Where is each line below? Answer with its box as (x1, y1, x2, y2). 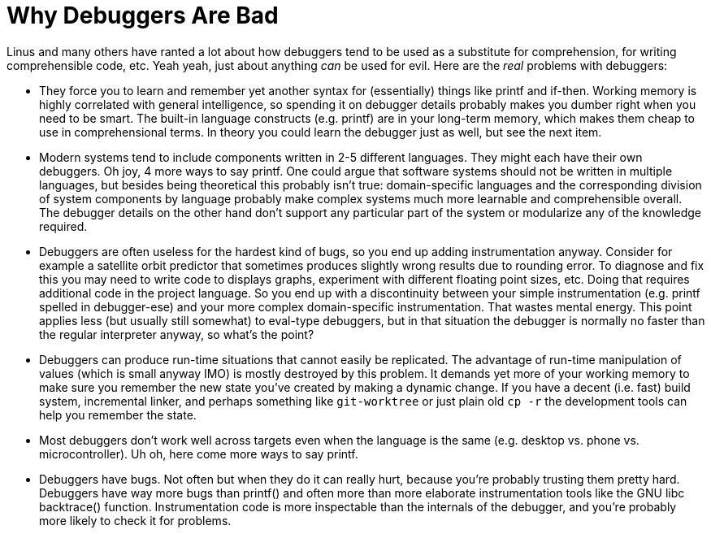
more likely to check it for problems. (39, 513, 232, 527)
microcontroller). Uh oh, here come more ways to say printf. (39, 446, 358, 461)
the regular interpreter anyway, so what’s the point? (39, 327, 314, 341)
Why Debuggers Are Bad (7, 2, 279, 29)
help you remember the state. (39, 407, 197, 422)
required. (39, 219, 88, 233)
